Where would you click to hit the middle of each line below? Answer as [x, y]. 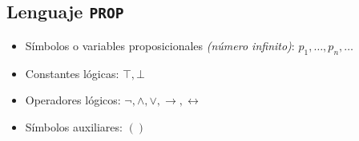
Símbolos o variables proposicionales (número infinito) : [160, 45]
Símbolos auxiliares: [74, 126]
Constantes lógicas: [72, 73]
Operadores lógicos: [73, 100]
